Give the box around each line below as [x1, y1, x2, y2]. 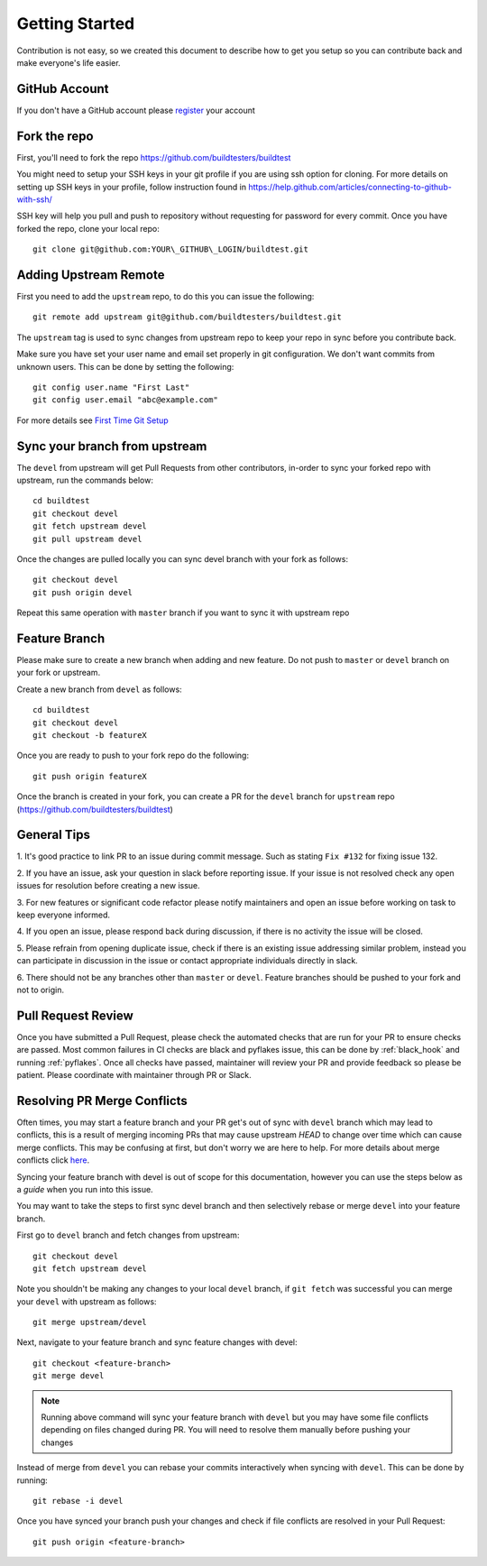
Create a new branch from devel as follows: [16, 684, 182, 695]
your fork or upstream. [16, 668, 101, 678]
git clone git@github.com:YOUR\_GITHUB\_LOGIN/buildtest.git [32, 244, 308, 254]
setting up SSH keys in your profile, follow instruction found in [16, 181, 247, 192]
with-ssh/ [16, 194, 53, 205]
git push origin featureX [32, 771, 148, 781]
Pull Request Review [16, 1008, 134, 1023]
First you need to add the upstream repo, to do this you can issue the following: [16, 291, 315, 301]
